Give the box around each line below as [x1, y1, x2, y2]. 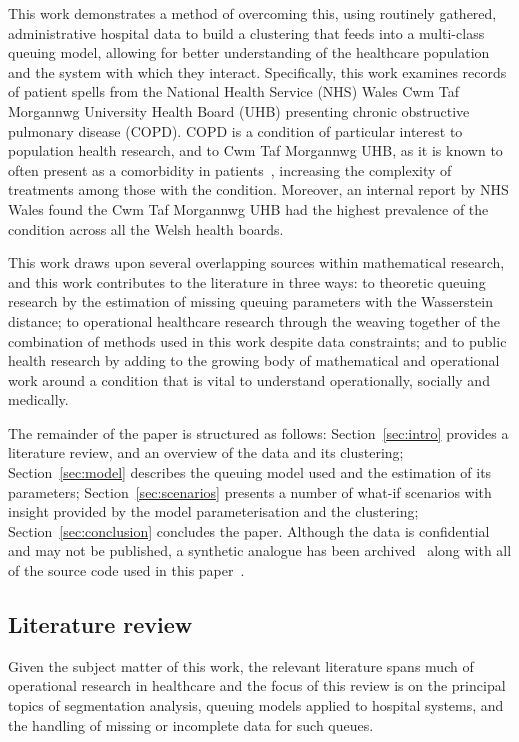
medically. [8, 389, 69, 410]
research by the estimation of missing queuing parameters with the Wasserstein [8, 291, 493, 312]
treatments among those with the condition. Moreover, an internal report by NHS [8, 179, 509, 200]
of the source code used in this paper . [8, 560, 245, 581]
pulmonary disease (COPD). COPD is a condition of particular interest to [8, 120, 463, 141]
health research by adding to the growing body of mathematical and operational [8, 350, 500, 371]
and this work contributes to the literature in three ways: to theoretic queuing [8, 271, 486, 292]
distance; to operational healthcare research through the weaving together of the [8, 310, 500, 331]
